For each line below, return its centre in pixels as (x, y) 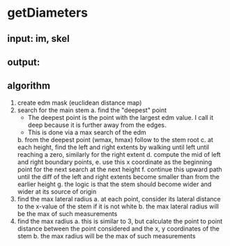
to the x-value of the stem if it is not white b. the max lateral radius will (118, 206)
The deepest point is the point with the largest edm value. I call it (121, 117)
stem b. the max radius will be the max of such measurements (107, 236)
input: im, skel (38, 39)
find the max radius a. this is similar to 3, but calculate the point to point (120, 221)
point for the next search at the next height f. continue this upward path (120, 169)
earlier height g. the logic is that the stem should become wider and (114, 184)
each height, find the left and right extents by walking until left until (113, 147)
